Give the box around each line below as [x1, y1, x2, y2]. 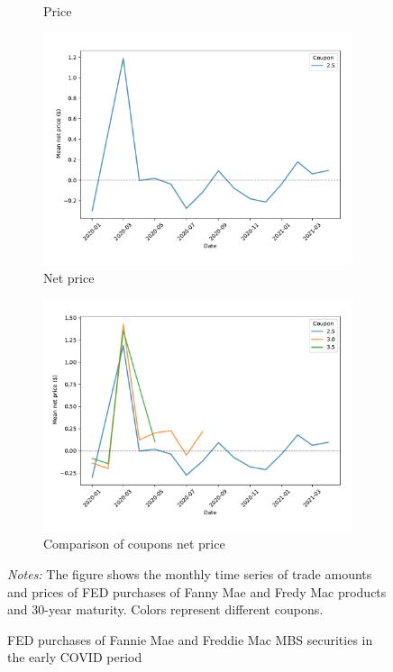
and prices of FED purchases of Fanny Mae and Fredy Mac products [7, 582, 387, 601]
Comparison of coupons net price [43, 534, 225, 553]
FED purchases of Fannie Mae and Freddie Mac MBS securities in [7, 630, 373, 649]
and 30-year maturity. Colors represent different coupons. [7, 600, 324, 619]
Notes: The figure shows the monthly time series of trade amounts [7, 564, 372, 583]
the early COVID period [7, 648, 142, 667]
